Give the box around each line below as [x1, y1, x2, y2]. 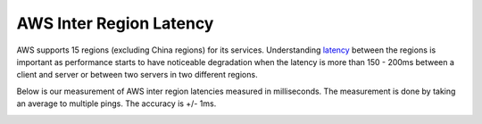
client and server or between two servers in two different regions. [16, 70, 258, 80]
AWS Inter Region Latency [16, 13, 214, 33]
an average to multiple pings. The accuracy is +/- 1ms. [16, 98, 217, 109]
